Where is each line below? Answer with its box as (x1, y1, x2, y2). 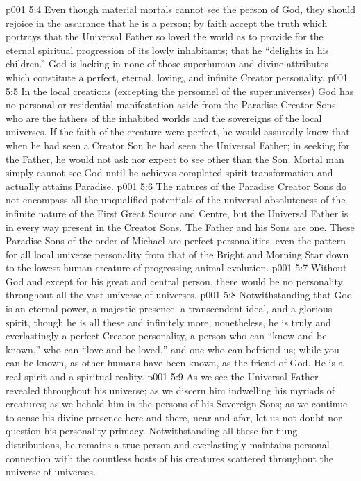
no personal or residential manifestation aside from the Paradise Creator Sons (6, 97, 336, 112)
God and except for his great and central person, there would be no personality (6, 273, 343, 288)
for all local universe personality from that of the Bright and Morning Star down (6, 246, 349, 261)
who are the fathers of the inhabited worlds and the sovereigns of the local (6, 110, 322, 125)
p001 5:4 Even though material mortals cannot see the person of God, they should (6, 2, 355, 16)
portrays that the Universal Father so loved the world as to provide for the (6, 29, 324, 44)
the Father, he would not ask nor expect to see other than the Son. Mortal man (6, 151, 344, 166)
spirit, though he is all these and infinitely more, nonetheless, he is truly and (6, 314, 331, 329)
